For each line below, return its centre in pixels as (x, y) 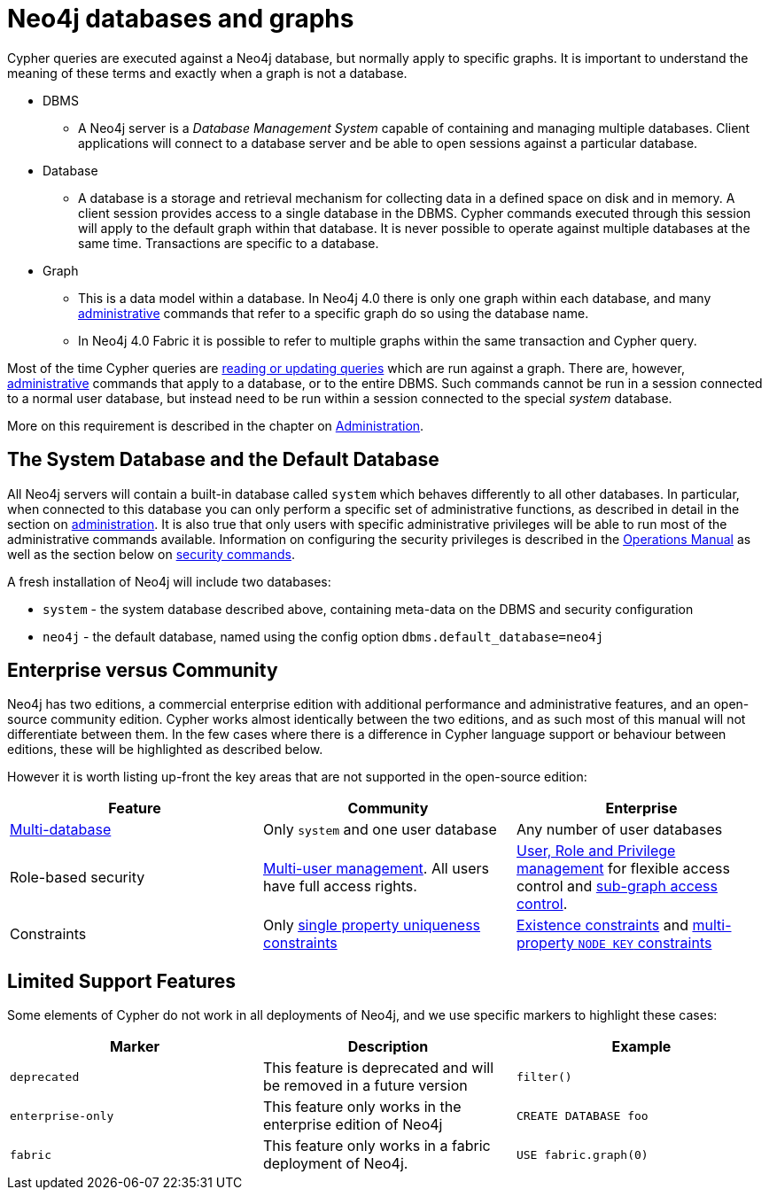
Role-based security (78, 878)
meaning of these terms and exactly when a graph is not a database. (207, 73)
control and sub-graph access (617, 886)
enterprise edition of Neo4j (353, 1125)
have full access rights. (340, 886)
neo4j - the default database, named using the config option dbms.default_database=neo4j (323, 636)
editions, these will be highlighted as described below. (165, 750)
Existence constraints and (602, 925)
